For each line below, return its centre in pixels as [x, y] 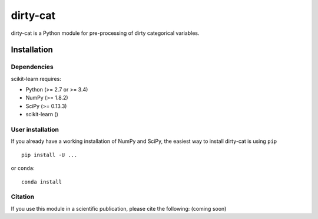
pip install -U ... [49, 155]
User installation [35, 130]
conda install [42, 182]
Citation [23, 197]
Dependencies [32, 67]
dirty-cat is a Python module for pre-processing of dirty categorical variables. [105, 33]
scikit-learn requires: [36, 79]
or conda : [23, 168]
